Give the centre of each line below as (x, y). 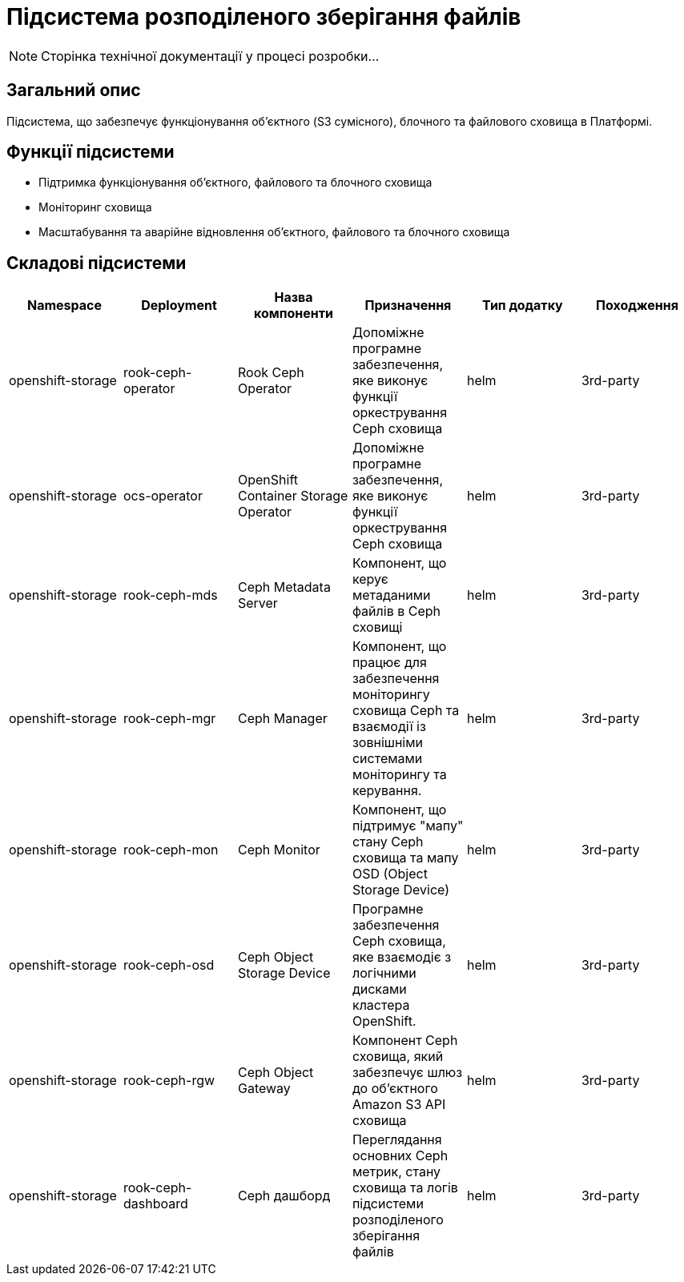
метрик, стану (396, 1172)
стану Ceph (388, 842)
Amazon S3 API (399, 1105)
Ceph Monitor (279, 850)
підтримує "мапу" (408, 826)
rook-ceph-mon (171, 850)
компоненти (293, 313)
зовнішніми (388, 743)
